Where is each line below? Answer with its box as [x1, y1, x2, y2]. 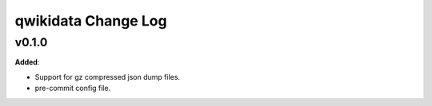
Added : [14, 57, 40, 67]
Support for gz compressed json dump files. [34, 72, 180, 81]
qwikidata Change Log [14, 12, 167, 29]
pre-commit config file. [34, 84, 111, 93]
